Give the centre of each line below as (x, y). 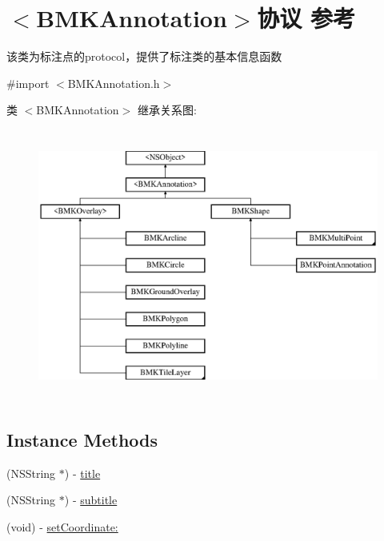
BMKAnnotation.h (114, 83)
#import (28, 83)
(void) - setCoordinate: (62, 527)
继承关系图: (167, 110)
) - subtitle (91, 500)
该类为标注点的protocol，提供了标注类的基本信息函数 (144, 56)
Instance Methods (82, 440)
